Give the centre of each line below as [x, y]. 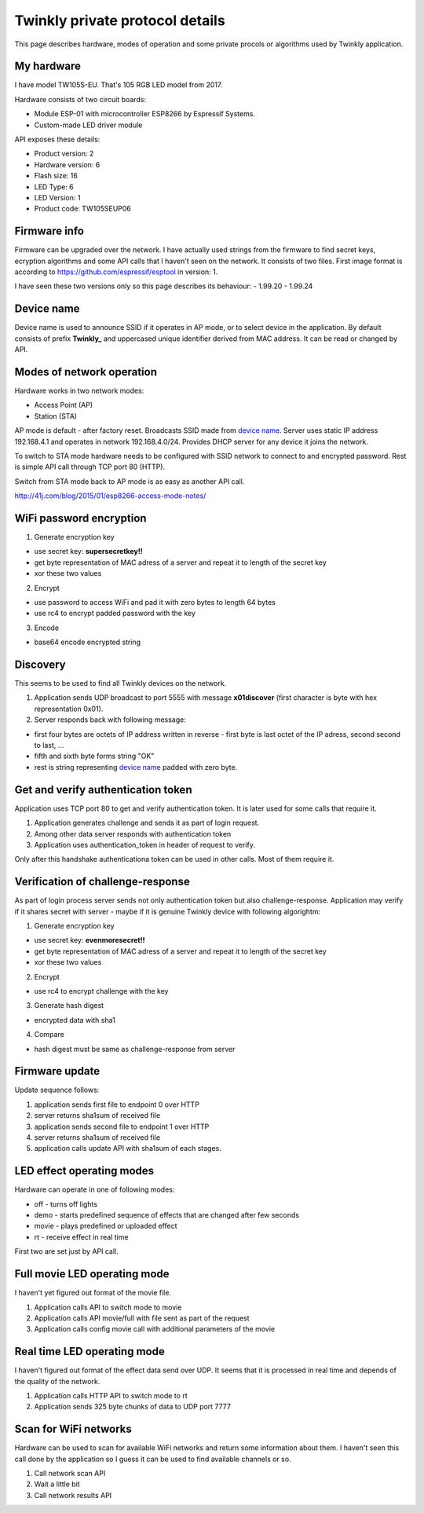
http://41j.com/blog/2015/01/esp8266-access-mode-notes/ [110, 496]
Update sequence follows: [57, 1090]
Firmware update [57, 1071]
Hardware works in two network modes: [79, 391]
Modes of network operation [86, 372]
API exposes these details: [57, 139]
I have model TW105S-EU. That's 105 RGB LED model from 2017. [119, 85]
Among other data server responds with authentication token [133, 833]
